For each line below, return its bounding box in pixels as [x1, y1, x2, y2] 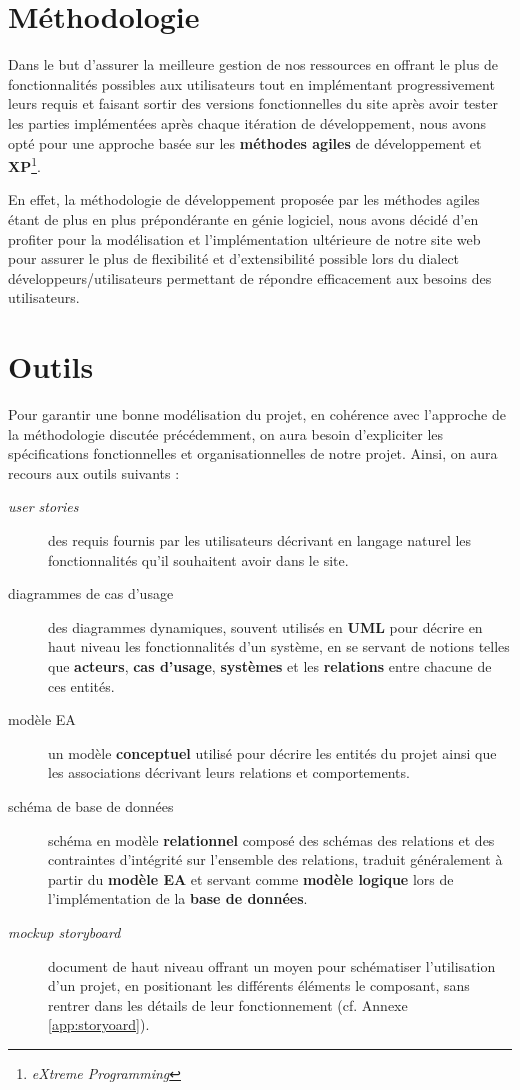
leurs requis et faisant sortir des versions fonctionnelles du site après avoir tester [8, 93, 498, 114]
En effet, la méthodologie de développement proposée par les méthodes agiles [8, 189, 480, 210]
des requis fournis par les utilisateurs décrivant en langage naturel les [48, 530, 472, 550]
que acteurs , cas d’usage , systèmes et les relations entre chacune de [48, 655, 492, 676]
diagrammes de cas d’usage [8, 583, 174, 604]
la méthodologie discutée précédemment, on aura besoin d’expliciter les [8, 423, 444, 444]
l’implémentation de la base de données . [48, 888, 308, 909]
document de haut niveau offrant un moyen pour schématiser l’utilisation [48, 955, 496, 976]
